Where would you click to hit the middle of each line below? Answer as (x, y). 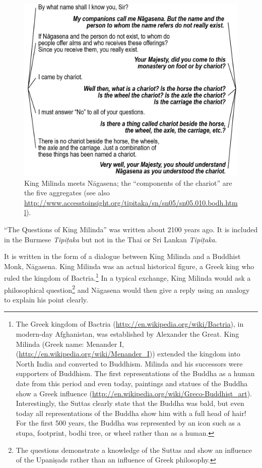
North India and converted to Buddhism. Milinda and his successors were (129, 363)
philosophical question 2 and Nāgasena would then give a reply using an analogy (127, 289)
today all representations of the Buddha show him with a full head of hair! (131, 413)
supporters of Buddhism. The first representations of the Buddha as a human (135, 373)
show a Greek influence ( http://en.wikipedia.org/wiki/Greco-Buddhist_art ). (134, 393)
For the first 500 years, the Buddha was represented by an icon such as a (128, 423)
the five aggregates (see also (67, 193)
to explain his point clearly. (46, 299)
